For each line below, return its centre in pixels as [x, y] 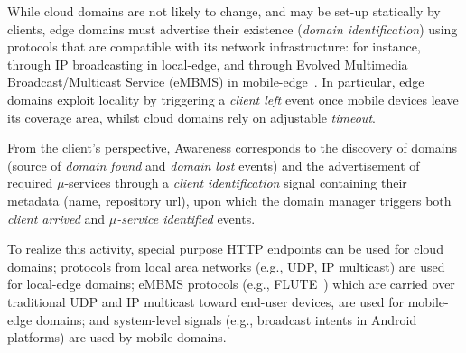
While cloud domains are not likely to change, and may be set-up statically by [224, 11]
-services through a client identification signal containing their [236, 183]
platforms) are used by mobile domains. [117, 337]
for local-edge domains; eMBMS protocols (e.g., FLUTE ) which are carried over [231, 284]
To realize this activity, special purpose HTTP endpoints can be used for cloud [225, 249]
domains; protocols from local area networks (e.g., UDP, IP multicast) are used [226, 266]
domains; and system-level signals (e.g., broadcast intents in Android [226, 319]
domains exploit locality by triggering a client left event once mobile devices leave [233, 99]
